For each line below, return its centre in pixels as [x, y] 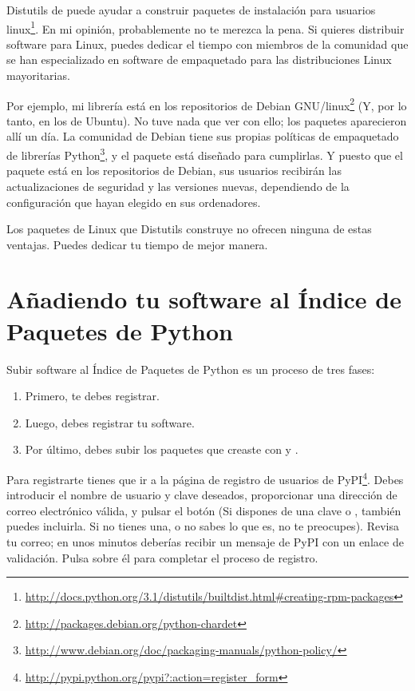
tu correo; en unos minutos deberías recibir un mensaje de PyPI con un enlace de [205, 542]
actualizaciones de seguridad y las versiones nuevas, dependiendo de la [178, 186]
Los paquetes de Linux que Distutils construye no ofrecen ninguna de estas [189, 229]
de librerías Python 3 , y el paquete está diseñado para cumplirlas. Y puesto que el [205, 154]
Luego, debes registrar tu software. [110, 422]
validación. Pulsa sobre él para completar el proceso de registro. [162, 557]
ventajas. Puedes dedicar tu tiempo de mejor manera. [137, 244]
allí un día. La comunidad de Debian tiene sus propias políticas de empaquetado [203, 136]
